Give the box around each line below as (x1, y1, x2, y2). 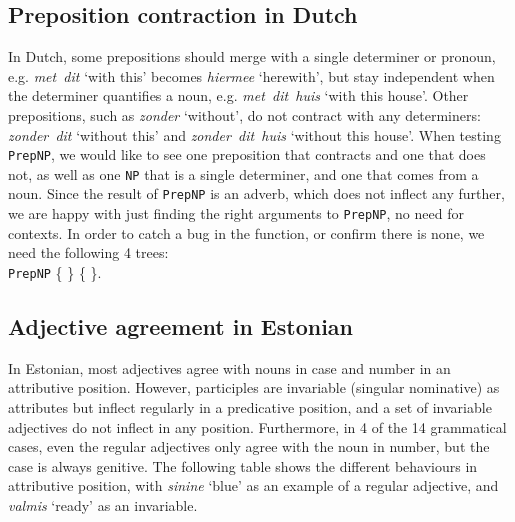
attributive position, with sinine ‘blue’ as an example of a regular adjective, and (8, 475, 499, 496)
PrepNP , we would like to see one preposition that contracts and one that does (8, 144, 486, 165)
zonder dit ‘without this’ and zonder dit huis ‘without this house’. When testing (8, 124, 501, 145)
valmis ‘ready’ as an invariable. (8, 495, 198, 515)
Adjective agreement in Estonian (8, 311, 354, 342)
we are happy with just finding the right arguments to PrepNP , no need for (8, 203, 464, 224)
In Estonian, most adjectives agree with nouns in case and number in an (8, 357, 451, 378)
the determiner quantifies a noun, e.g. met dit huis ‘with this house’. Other (8, 85, 469, 106)
